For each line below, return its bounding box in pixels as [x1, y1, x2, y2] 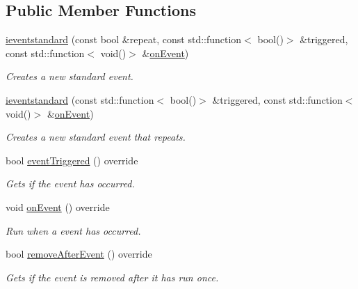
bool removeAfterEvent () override [6, 247, 152, 261]
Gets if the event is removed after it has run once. [6, 270, 219, 284]
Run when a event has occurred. [6, 223, 141, 237]
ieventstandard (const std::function [6, 92, 154, 107]
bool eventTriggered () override [6, 153, 138, 167]
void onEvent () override [6, 199, 110, 214]
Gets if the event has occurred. [6, 176, 135, 191]
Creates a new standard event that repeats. [6, 130, 186, 144]
